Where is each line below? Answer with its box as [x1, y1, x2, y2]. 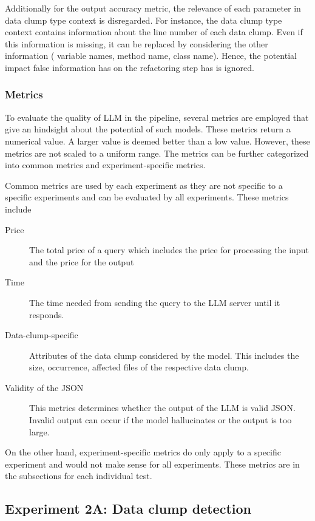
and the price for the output [29, 255, 134, 268]
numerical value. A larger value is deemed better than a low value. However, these [5, 134, 310, 147]
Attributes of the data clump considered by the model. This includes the [29, 349, 299, 361]
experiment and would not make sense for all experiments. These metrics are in [5, 457, 300, 470]
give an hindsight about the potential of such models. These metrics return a [5, 123, 291, 135]
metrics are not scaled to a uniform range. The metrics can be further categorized [5, 146, 309, 159]
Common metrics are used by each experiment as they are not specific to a [5, 179, 283, 191]
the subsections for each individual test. [5, 469, 152, 482]
